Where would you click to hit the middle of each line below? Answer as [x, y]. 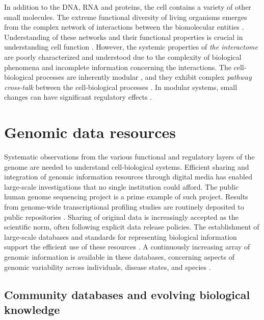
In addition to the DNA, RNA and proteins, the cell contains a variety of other [128, 7]
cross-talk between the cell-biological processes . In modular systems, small [121, 87]
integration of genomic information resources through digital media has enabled [128, 177]
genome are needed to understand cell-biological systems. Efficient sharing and [127, 166]
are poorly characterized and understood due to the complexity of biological [123, 56]
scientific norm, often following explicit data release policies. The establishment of [132, 227]
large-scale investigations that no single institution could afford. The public [122, 186]
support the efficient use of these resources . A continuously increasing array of [127, 247]
